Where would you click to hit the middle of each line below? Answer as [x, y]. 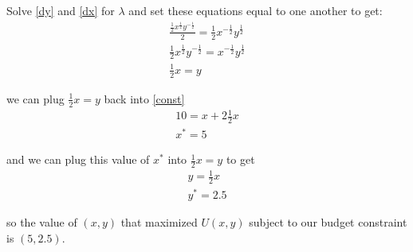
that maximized [159, 222]
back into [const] [144, 98]
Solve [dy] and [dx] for [61, 10]
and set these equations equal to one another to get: [256, 10]
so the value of [42, 222]
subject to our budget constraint [328, 222]
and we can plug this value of [78, 159]
